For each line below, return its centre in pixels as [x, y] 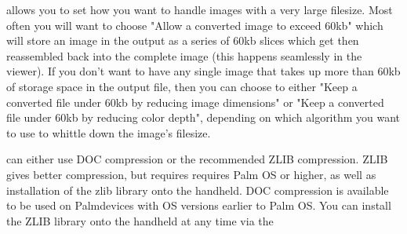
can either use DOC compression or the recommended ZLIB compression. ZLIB [197, 159]
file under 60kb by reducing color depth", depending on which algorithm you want [203, 117]
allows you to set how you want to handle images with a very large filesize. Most [200, 9]
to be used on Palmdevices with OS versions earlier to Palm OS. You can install [199, 205]
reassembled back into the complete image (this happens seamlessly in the [184, 55]
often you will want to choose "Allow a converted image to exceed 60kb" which [195, 25]
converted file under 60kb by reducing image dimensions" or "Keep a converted [195, 102]
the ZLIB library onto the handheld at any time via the [140, 220]
